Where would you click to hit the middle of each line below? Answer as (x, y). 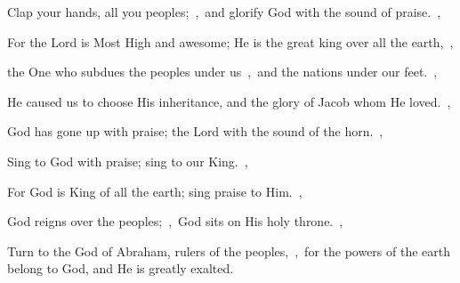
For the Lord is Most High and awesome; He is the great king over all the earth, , (230, 41)
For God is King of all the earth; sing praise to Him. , (155, 191)
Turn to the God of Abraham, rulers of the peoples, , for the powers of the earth (229, 251)
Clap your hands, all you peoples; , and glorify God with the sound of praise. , (224, 12)
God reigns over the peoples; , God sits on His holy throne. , (175, 221)
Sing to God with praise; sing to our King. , (128, 161)
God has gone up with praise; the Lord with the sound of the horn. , (195, 131)
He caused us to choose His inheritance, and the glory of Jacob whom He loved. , (229, 101)
